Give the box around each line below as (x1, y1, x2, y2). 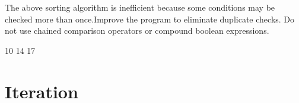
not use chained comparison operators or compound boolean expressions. (5, 24, 269, 37)
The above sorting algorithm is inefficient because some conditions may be (5, 1, 275, 13)
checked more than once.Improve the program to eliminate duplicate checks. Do (5, 12, 295, 25)
